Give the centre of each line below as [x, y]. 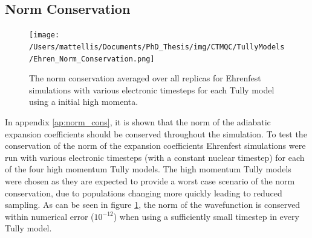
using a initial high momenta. [84, 102]
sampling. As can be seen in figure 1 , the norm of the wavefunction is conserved [153, 205]
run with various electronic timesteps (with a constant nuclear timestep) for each [155, 157]
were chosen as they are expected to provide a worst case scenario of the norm [150, 180]
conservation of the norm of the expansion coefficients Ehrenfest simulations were [155, 146]
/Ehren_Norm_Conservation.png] [92, 59]
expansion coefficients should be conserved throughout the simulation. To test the [156, 133]
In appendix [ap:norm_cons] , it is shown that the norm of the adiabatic [138, 121]
